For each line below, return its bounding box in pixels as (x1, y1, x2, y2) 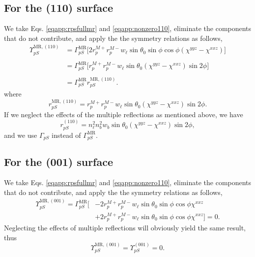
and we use (4, 129, 37, 140)
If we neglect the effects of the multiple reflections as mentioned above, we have (4, 109, 243, 119)
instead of (52, 129, 81, 140)
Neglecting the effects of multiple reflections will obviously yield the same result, (4, 223, 246, 232)
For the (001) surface (4, 154, 113, 169)
